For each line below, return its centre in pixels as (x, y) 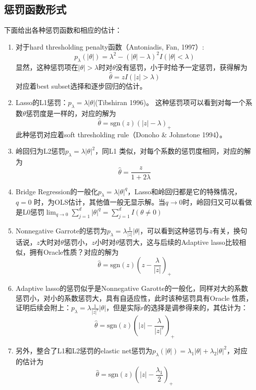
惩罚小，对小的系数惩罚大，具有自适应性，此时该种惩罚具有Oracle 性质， (134, 298)
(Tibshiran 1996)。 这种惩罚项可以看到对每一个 (170, 102)
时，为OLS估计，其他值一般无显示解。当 (100, 202)
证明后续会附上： (43, 307)
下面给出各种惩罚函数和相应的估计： (63, 30)
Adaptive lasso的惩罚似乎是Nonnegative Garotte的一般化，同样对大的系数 (132, 288)
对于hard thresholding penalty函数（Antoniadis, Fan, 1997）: (110, 46)
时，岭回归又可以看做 (217, 202)
